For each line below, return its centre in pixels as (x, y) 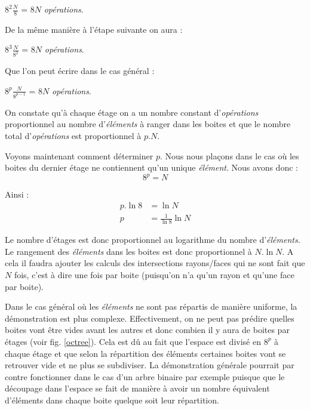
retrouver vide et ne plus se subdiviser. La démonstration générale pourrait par (150, 365)
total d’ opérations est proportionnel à (73, 135)
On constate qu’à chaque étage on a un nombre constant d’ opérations (132, 112)
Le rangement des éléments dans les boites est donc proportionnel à (128, 251)
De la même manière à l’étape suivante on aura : (94, 29)
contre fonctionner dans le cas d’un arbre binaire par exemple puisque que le (145, 376)
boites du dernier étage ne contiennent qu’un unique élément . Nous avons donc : (151, 167)
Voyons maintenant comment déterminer (79, 155)
